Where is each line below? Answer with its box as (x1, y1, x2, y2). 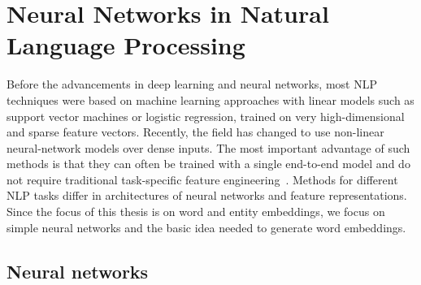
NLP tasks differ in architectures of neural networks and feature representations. (7, 187, 407, 204)
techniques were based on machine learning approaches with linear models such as (7, 91, 414, 108)
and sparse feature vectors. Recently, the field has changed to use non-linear (7, 123, 384, 140)
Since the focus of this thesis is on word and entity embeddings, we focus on (7, 203, 385, 220)
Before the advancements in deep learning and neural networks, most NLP (7, 76, 377, 93)
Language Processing (7, 28, 245, 62)
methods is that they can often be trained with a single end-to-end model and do (7, 155, 410, 172)
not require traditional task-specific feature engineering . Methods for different (7, 171, 398, 188)
